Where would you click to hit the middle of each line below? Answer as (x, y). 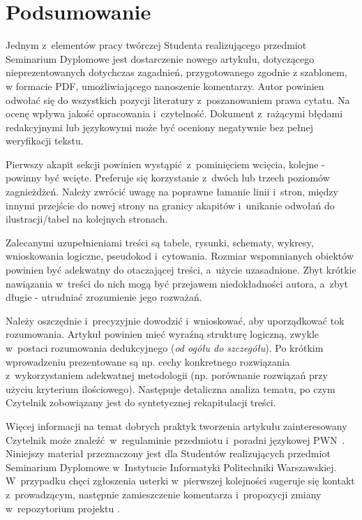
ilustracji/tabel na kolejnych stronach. (87, 219)
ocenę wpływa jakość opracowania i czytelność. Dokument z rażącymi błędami (174, 113)
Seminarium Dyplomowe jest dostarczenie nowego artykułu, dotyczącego (160, 58)
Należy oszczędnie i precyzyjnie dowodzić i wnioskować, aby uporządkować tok (175, 320)
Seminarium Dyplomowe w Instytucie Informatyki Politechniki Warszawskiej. (171, 467)
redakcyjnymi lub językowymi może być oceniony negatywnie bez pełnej (160, 127)
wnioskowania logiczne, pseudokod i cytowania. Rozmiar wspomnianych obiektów (180, 256)
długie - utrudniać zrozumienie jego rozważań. (104, 297)
